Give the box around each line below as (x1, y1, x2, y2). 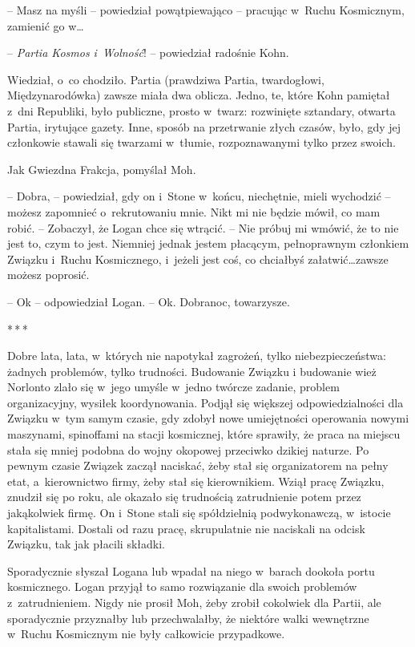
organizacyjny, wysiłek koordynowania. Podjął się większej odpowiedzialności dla (7, 394, 404, 410)
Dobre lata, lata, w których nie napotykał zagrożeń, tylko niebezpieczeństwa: (7, 347, 386, 364)
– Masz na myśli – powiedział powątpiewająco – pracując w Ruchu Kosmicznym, (7, 2, 405, 18)
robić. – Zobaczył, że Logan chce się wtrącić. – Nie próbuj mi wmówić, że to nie (7, 219, 399, 236)
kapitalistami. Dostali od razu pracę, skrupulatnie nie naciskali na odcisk (7, 520, 365, 536)
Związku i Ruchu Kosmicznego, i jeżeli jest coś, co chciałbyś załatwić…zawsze (7, 250, 389, 267)
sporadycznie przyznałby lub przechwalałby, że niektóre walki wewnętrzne (7, 609, 369, 626)
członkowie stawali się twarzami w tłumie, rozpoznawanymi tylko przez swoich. (7, 134, 396, 151)
